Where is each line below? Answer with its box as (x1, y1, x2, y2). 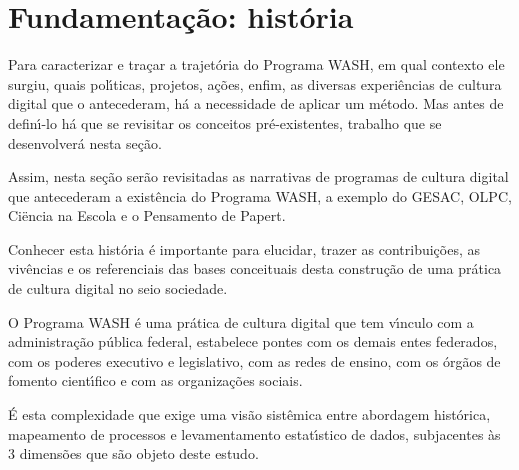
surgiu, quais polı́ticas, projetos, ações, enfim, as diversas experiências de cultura (8, 73, 502, 94)
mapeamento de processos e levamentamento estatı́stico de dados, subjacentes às (8, 423, 501, 444)
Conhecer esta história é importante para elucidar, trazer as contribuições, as (8, 238, 481, 259)
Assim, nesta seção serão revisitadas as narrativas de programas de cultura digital (8, 166, 509, 187)
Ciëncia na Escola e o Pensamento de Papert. (8, 205, 286, 226)
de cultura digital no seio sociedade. (8, 278, 228, 299)
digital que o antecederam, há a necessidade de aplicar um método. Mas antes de (8, 93, 504, 114)
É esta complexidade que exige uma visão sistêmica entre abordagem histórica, (8, 404, 491, 425)
